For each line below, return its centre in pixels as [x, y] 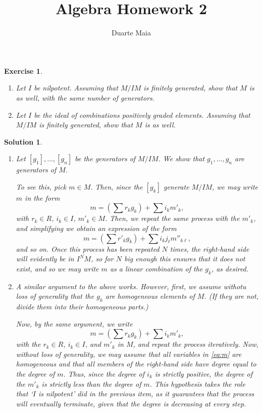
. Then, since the [117, 186]
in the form [42, 197]
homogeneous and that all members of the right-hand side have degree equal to [136, 364]
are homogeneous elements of [150, 296]
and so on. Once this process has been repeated [88, 248]
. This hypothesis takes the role [197, 383]
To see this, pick [41, 186]
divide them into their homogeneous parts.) [82, 307]
